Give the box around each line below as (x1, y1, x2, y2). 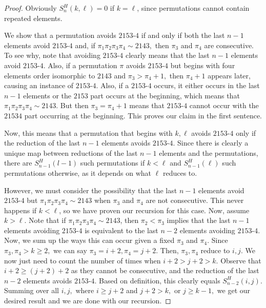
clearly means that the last (125, 50, 210, 60)
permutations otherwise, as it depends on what (4, 167, 151, 178)
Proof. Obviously (4, 3, 57, 13)
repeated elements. (4, 12, 63, 23)
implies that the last (167, 215, 231, 225)
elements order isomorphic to (4, 70, 95, 80)
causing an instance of (4, 80, 74, 91)
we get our (217, 285, 251, 296)
